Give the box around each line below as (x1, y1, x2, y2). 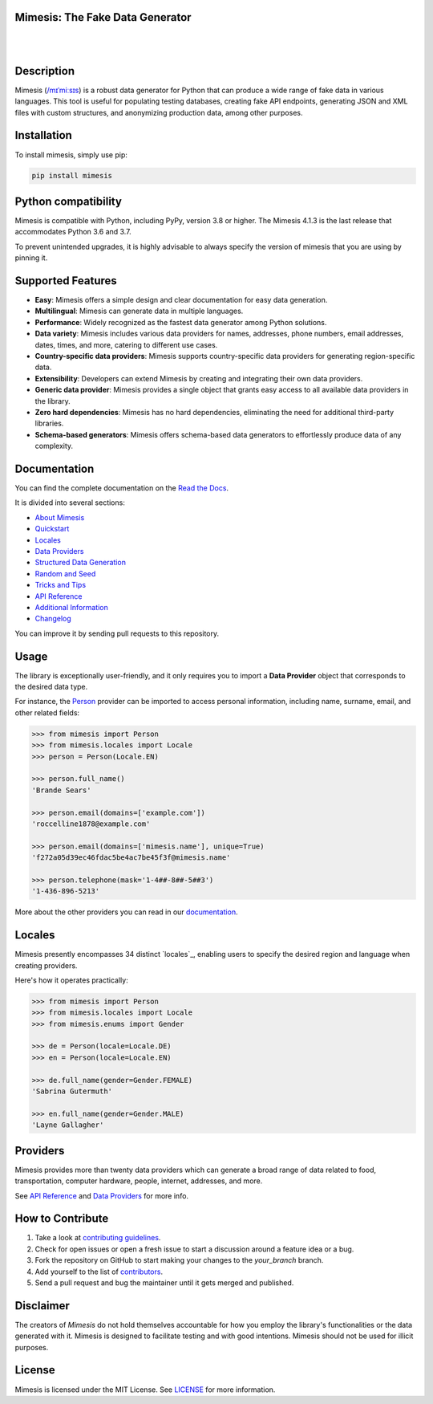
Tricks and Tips (34, 580, 87, 590)
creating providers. (14, 960, 78, 971)
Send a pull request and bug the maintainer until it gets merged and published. (34, 1277, 294, 1288)
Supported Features (14, 274, 118, 287)
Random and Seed (34, 568, 96, 578)
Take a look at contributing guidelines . (34, 1233, 161, 1243)
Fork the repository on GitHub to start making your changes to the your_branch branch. (34, 1255, 324, 1265)
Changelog (34, 614, 71, 624)
